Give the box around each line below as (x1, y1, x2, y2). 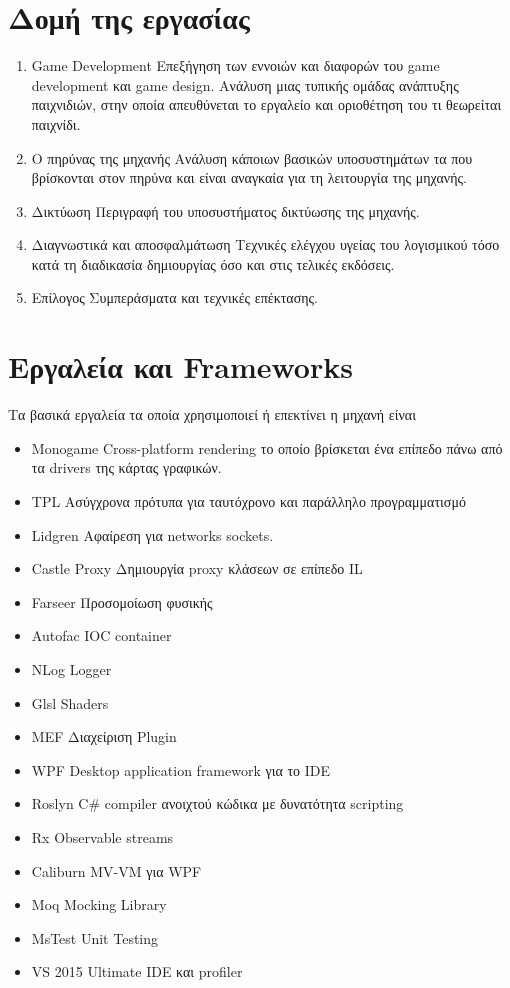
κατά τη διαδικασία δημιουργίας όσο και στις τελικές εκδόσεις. (31, 253, 395, 274)
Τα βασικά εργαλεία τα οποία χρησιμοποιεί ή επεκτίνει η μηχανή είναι (8, 404, 416, 425)
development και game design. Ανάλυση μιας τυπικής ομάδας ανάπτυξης (31, 74, 459, 95)
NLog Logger (31, 658, 112, 679)
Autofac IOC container (31, 625, 172, 646)
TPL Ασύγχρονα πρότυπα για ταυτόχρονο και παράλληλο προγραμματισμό (31, 490, 466, 511)
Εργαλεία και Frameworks (8, 346, 353, 387)
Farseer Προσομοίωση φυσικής (31, 591, 213, 612)
